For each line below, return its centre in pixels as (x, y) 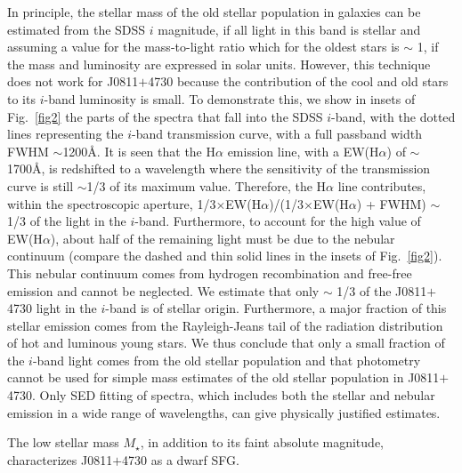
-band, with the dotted (393, 116)
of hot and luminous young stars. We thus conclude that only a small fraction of (226, 343)
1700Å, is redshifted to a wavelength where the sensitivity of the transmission (219, 168)
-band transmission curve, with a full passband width (277, 134)
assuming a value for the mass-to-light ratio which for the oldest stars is (203, 47)
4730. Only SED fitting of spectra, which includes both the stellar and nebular (221, 395)
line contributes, (382, 185)
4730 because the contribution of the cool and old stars (298, 81)
